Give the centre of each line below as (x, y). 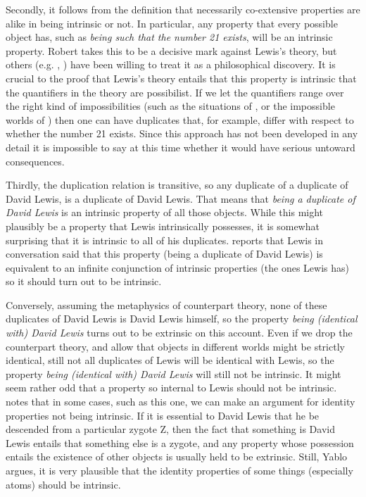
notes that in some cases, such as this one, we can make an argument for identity (181, 402)
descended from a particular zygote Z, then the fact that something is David (170, 429)
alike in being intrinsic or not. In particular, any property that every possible (172, 23)
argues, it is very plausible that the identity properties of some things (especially (179, 470)
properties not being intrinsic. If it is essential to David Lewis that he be (163, 415)
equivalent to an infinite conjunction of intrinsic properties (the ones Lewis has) (177, 267)
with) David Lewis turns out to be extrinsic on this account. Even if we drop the (179, 333)
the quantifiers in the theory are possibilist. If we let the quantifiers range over (175, 92)
